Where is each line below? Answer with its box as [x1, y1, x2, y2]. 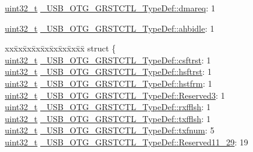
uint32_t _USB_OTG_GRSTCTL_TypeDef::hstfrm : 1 [5, 77, 212, 89]
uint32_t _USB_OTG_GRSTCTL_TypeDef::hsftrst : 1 [5, 65, 212, 78]
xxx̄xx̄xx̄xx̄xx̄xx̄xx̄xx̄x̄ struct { [5, 42, 116, 54]
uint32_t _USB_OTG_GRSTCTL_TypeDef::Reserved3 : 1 [5, 89, 225, 101]
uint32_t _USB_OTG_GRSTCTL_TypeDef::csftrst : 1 [5, 53, 211, 66]
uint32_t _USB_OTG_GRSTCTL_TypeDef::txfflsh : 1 [5, 112, 211, 124]
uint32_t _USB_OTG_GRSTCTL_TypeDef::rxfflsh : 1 [5, 101, 211, 113]
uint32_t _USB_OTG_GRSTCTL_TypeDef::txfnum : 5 [5, 124, 215, 136]
